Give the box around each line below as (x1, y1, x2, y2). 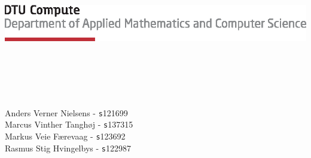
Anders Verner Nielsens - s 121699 (5, 106, 128, 119)
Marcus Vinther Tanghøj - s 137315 (5, 118, 133, 131)
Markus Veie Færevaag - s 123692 (5, 129, 126, 142)
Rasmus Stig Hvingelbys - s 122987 (5, 141, 131, 154)
